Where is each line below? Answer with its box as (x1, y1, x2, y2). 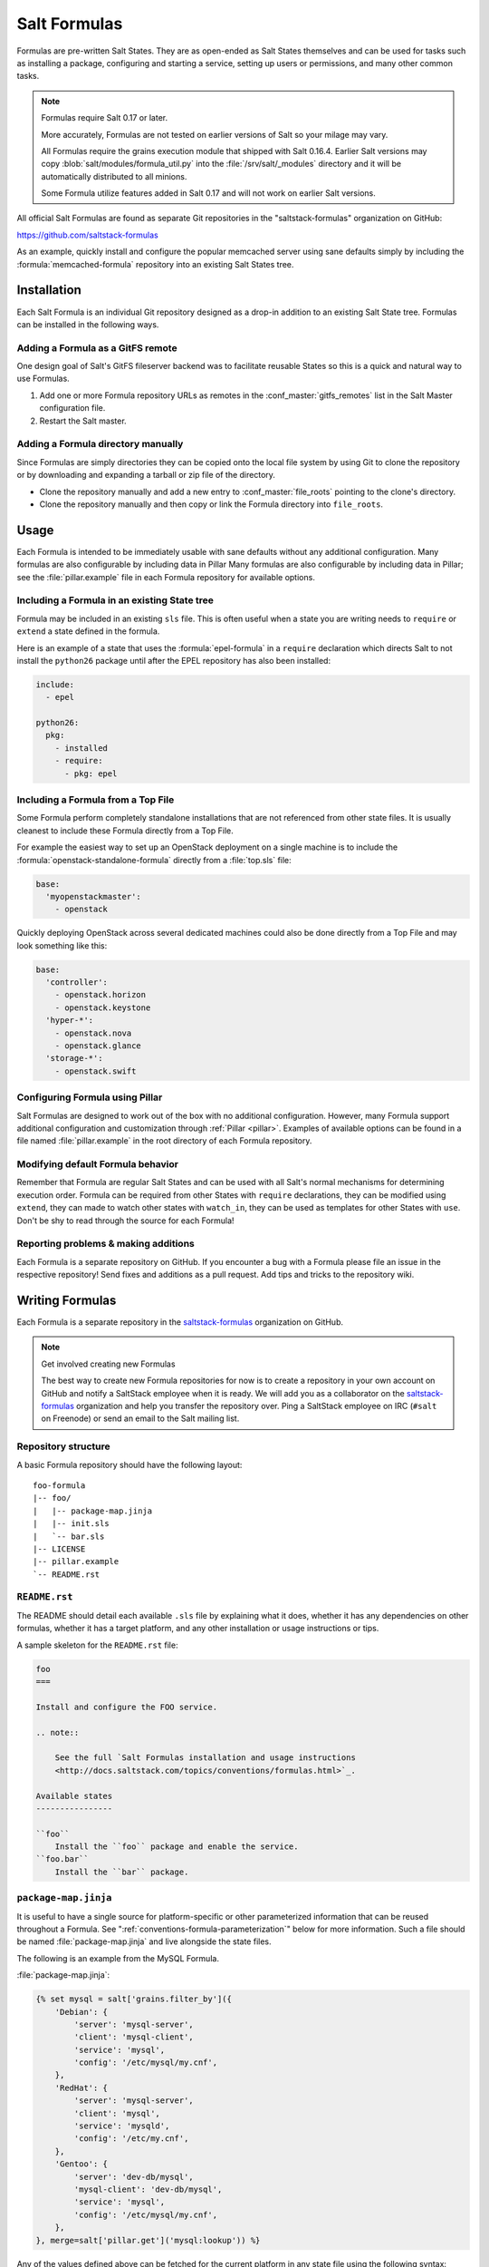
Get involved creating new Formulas (41, 1358, 176, 1369)
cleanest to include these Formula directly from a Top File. (16, 825, 235, 836)
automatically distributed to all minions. (41, 170, 187, 181)
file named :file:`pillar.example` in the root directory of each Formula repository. (16, 1135, 312, 1146)
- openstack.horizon (54, 989, 147, 1000)
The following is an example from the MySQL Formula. (16, 1952, 219, 1963)
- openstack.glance (54, 1041, 142, 1051)
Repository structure (16, 1440, 110, 1453)
